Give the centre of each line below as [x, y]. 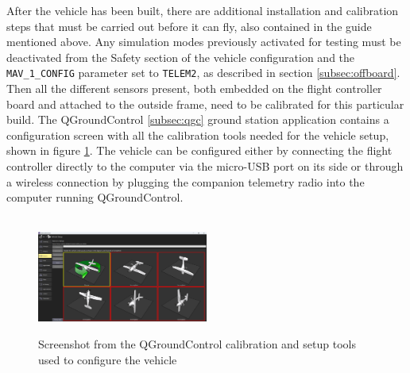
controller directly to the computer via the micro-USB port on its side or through [205, 166]
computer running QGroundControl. [95, 197]
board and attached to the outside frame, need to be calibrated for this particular [205, 104]
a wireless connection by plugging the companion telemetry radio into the [186, 181]
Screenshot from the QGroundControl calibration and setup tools [197, 344]
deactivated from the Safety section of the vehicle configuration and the [181, 57]
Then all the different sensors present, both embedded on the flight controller [194, 88]
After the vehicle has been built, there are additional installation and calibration [203, 10]
